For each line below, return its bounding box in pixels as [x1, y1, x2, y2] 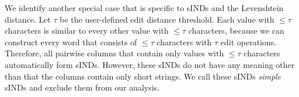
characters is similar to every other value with [5, 24, 169, 37]
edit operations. [220, 35, 277, 48]
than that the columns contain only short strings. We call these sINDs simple [5, 70, 281, 82]
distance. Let [5, 13, 51, 25]
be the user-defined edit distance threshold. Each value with [60, 13, 274, 25]
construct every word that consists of [5, 35, 137, 48]
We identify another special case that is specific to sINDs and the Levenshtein [5, 2, 284, 13]
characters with [157, 35, 212, 48]
